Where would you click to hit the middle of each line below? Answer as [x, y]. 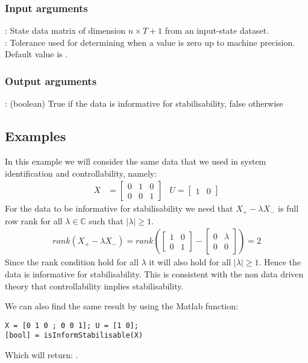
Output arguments [51, 80]
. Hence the [280, 262]
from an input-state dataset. [217, 30]
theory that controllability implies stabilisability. [94, 286]
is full [288, 208]
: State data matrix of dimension [65, 30]
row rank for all [34, 220]
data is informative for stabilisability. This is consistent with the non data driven [154, 273]
